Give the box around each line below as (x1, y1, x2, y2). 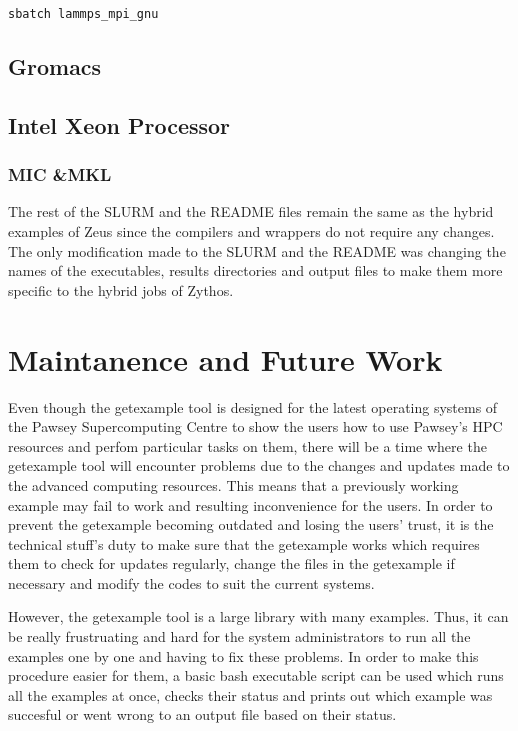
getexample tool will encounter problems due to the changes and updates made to (8, 455, 510, 476)
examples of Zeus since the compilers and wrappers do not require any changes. (8, 221, 495, 242)
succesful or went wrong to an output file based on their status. (8, 704, 397, 725)
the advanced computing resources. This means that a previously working (8, 474, 459, 495)
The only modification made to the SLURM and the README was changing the (8, 240, 506, 261)
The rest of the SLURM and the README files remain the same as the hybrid (8, 201, 494, 222)
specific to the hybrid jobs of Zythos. (8, 279, 234, 300)
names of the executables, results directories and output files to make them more (8, 260, 503, 281)
